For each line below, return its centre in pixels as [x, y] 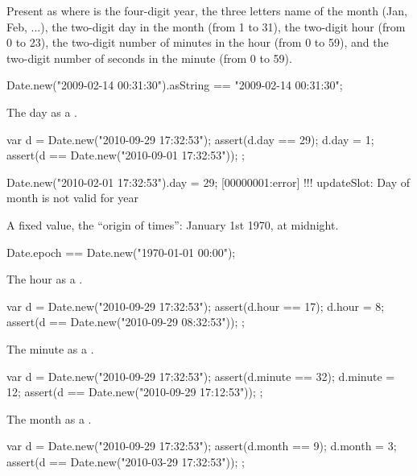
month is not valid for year [72, 198]
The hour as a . [45, 279]
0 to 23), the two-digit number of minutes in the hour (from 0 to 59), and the [198, 42]
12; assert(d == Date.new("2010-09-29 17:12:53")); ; [135, 392]
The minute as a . [50, 348]
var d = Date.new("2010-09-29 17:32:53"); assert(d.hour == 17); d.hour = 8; [196, 306]
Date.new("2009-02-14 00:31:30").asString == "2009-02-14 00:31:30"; [175, 85]
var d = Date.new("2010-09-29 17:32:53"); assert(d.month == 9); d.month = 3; [202, 446]
